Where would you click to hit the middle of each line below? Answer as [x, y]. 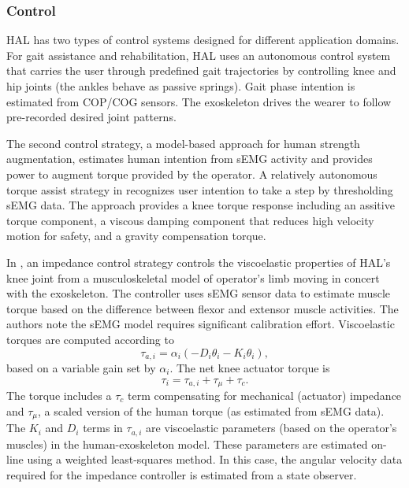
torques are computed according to [90, 339]
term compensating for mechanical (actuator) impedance [264, 395]
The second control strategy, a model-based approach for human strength [183, 143]
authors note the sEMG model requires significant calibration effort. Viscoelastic [201, 324]
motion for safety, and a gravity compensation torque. [136, 236]
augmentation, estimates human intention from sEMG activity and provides [190, 159]
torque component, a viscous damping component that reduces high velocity [190, 220]
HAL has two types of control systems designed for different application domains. [203, 40]
